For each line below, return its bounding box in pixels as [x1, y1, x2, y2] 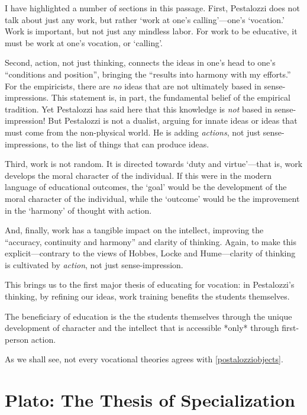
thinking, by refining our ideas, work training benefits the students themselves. [5, 290, 290, 303]
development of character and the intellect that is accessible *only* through [5, 321, 279, 334]
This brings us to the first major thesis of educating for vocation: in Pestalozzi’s [5, 278, 295, 291]
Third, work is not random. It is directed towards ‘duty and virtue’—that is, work [5, 157, 303, 170]
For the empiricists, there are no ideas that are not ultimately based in [5, 79, 261, 92]
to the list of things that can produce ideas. [51, 137, 209, 150]
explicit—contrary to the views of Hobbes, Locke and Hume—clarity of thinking [5, 247, 296, 259]
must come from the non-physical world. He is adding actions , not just [5, 126, 261, 138]
